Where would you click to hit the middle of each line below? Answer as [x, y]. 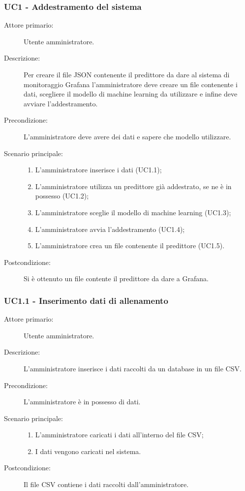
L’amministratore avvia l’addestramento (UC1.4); [110, 229]
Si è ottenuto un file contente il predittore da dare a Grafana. [116, 278]
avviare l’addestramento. [61, 103]
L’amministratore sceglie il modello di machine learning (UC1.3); [133, 212]
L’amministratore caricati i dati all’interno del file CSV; [119, 435]
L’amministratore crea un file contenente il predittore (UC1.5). [130, 245]
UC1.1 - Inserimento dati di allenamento [86, 300]
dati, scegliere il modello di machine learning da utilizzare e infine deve [131, 94]
